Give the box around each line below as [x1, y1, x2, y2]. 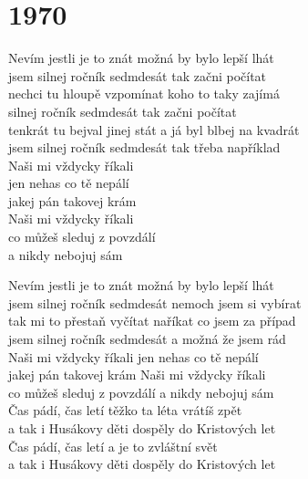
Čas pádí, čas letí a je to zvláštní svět [8, 436, 218, 455]
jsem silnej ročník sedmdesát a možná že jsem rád [8, 329, 286, 349]
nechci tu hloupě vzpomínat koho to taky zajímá [8, 84, 280, 103]
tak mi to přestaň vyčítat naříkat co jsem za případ [8, 311, 296, 330]
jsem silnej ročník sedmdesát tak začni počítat [8, 66, 267, 85]
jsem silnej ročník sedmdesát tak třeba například [8, 138, 281, 157]
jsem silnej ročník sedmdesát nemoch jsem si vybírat [8, 293, 302, 312]
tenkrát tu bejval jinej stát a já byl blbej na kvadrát [8, 120, 300, 139]
